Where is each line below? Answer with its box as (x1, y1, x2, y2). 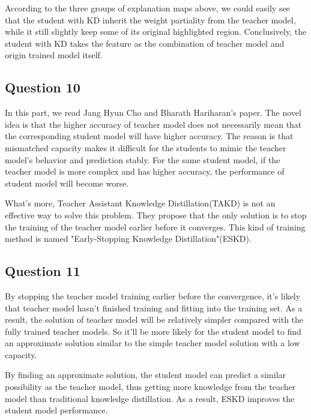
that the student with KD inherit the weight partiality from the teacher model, (5, 13, 296, 26)
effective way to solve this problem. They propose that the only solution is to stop (5, 208, 307, 221)
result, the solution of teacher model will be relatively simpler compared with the (5, 313, 304, 326)
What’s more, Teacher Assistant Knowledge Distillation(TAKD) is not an (5, 197, 276, 209)
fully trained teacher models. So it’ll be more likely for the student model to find (5, 325, 301, 337)
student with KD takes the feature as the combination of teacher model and (5, 37, 285, 49)
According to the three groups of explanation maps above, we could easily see (5, 2, 290, 14)
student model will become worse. (5, 176, 129, 189)
